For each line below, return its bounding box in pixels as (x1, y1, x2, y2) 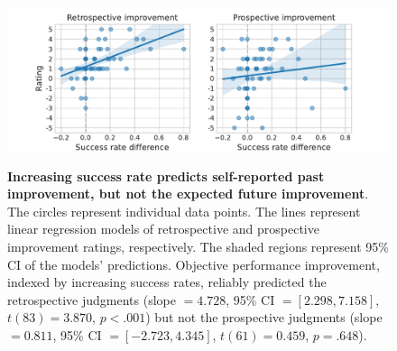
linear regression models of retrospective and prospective (7, 219, 319, 238)
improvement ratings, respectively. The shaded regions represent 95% (7, 236, 389, 255)
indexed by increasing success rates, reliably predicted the (7, 272, 327, 291)
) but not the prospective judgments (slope (145, 308, 383, 327)
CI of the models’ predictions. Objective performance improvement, (7, 254, 380, 273)
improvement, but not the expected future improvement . (7, 184, 369, 203)
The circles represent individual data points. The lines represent (7, 201, 361, 220)
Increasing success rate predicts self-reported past (7, 166, 325, 185)
